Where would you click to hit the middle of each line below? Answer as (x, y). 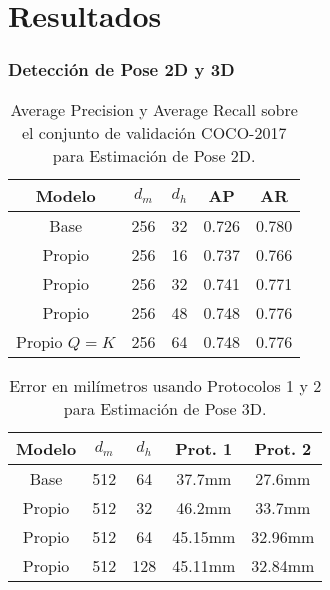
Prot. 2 (283, 448)
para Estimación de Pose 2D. (154, 155)
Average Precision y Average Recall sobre (154, 109)
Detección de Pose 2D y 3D (121, 69)
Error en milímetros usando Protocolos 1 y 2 (165, 385)
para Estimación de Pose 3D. (165, 408)
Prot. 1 (204, 448)
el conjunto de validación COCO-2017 (154, 132)
